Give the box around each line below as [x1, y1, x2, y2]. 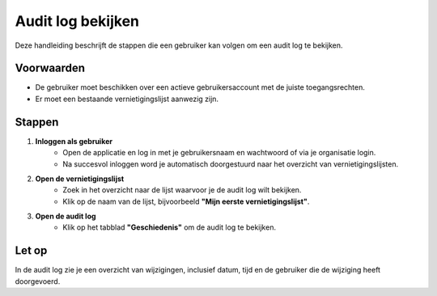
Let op [15, 243, 48, 258]
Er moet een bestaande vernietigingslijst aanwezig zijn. [35, 94, 218, 104]
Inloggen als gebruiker [35, 136, 113, 146]
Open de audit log [35, 211, 96, 222]
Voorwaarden [15, 61, 85, 75]
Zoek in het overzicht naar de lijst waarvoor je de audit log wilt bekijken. [62, 185, 302, 195]
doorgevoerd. [15, 276, 61, 286]
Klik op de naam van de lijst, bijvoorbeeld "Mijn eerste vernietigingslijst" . [62, 197, 310, 206]
